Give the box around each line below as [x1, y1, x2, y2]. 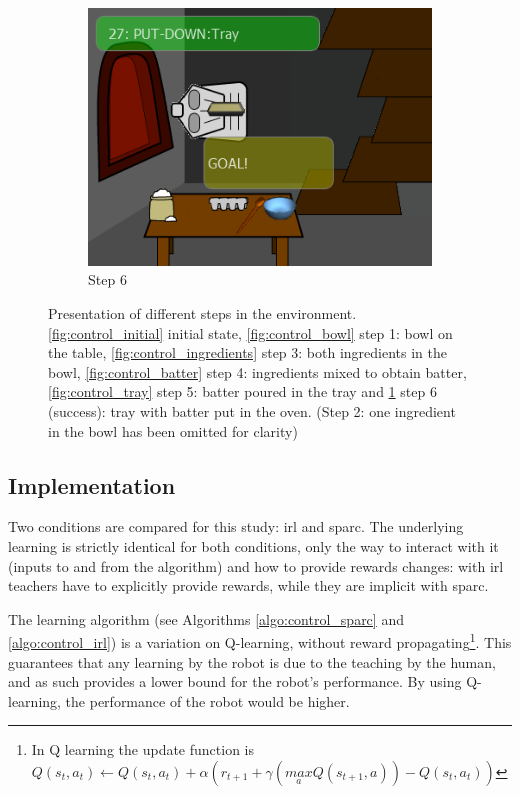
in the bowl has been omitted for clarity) [48, 420, 298, 441]
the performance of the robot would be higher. [65, 690, 350, 711]
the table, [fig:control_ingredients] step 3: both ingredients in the [48, 342, 448, 363]
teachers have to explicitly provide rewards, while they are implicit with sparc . [8, 575, 489, 596]
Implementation [8, 469, 176, 500]
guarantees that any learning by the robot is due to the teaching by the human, [8, 651, 496, 672]
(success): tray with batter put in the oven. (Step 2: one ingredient [48, 400, 456, 421]
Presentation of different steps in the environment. [48, 302, 357, 323]
